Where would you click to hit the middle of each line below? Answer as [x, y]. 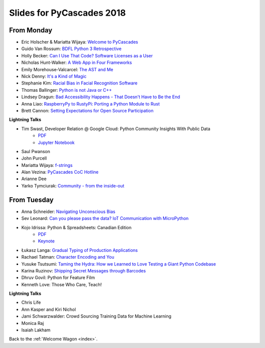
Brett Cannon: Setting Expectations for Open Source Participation [88, 110]
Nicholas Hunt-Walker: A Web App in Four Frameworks [77, 63]
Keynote [46, 241]
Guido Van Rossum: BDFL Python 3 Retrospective [71, 49]
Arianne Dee [34, 179]
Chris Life [31, 302]
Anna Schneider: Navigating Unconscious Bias [68, 212]
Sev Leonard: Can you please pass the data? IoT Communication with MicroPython [105, 218]
